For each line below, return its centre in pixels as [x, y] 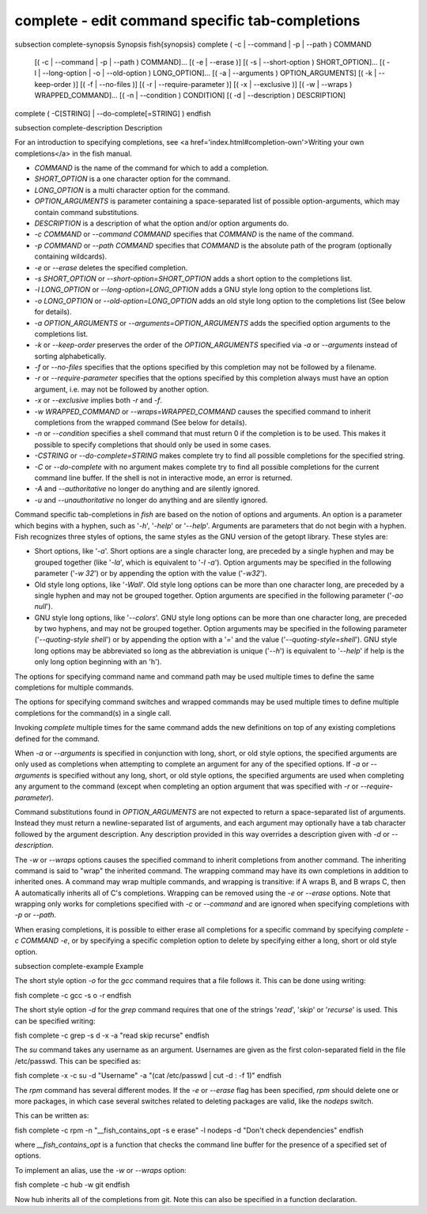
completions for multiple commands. [74, 687]
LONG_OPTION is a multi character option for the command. [132, 190]
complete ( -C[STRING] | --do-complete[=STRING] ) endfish [113, 113]
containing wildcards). [70, 256]
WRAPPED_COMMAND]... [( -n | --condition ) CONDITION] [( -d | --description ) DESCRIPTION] [190, 96]
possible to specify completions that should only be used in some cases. [153, 444]
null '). [43, 607]
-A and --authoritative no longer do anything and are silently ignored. [147, 489]
